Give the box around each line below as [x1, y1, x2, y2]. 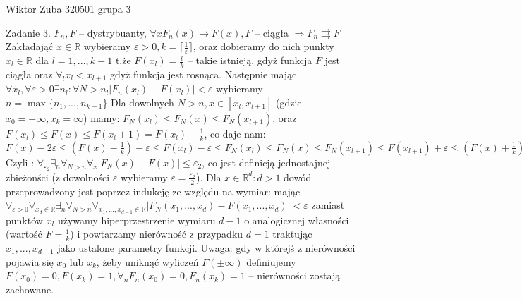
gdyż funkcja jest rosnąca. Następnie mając [109, 66, 297, 81]
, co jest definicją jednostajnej [202, 154, 331, 169]
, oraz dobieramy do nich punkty [193, 39, 334, 54]
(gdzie [276, 94, 302, 109]
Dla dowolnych [111, 94, 174, 109]
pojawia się [6, 254, 54, 269]
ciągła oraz [6, 66, 53, 81]
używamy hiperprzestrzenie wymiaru [57, 212, 216, 227]
